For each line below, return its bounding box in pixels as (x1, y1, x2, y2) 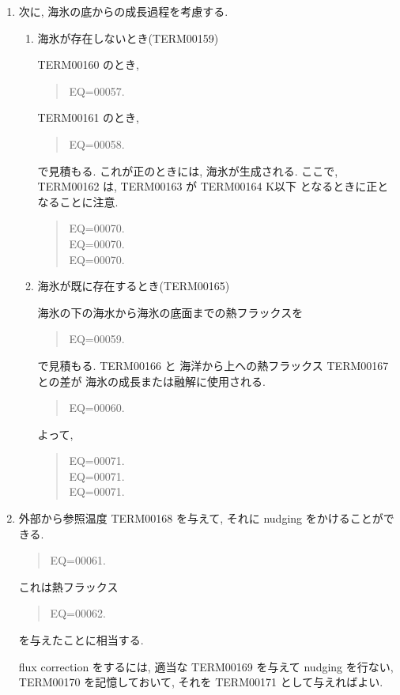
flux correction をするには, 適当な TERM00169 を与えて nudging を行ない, (18, 658, 394, 674)
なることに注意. (37, 193, 119, 210)
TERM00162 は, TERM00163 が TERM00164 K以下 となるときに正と (37, 178, 389, 195)
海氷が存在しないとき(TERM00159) (37, 29, 219, 46)
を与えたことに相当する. (18, 632, 144, 648)
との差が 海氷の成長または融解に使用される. (37, 372, 266, 389)
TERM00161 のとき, (37, 109, 139, 126)
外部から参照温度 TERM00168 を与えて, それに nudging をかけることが (18, 510, 383, 527)
